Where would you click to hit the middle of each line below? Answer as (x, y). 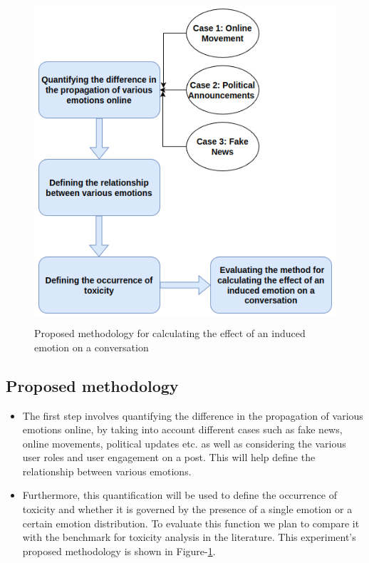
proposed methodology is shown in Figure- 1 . (119, 551)
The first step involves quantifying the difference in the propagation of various (193, 415)
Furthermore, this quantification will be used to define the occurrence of (180, 495)
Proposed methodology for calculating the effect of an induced (170, 333)
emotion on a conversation (92, 347)
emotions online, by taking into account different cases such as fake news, (182, 429)
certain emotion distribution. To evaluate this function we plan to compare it (191, 523)
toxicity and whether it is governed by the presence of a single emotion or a (187, 509)
